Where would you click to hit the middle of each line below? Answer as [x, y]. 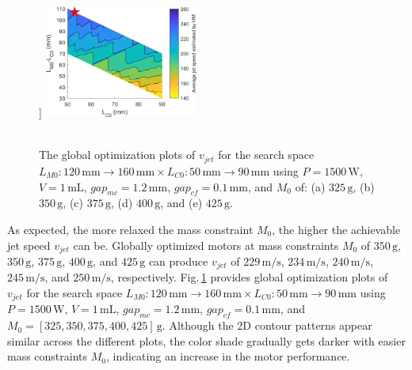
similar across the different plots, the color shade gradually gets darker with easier [206, 340]
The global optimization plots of [117, 155]
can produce [178, 261]
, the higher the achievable [336, 229]
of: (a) [310, 186]
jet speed [29, 245]
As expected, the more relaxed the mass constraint [130, 229]
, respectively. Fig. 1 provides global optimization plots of [249, 277]
